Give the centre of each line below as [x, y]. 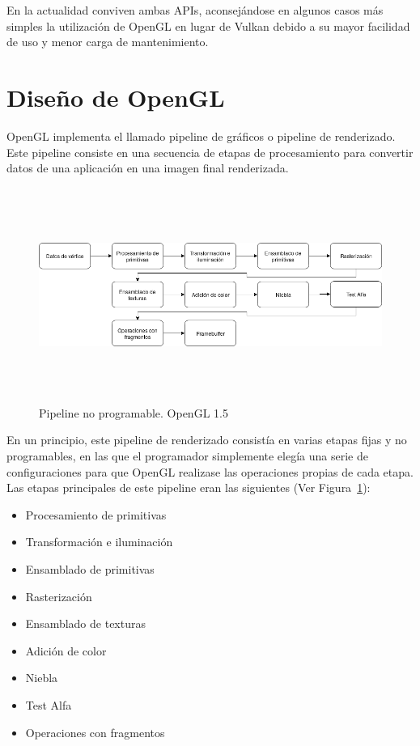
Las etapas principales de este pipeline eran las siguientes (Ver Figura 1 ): [189, 487]
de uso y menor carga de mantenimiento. [108, 42]
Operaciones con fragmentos [95, 732]
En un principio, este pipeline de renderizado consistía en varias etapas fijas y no [207, 440]
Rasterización [59, 596]
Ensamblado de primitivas [90, 569]
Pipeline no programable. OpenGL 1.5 [134, 412]
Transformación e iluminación [99, 542]
